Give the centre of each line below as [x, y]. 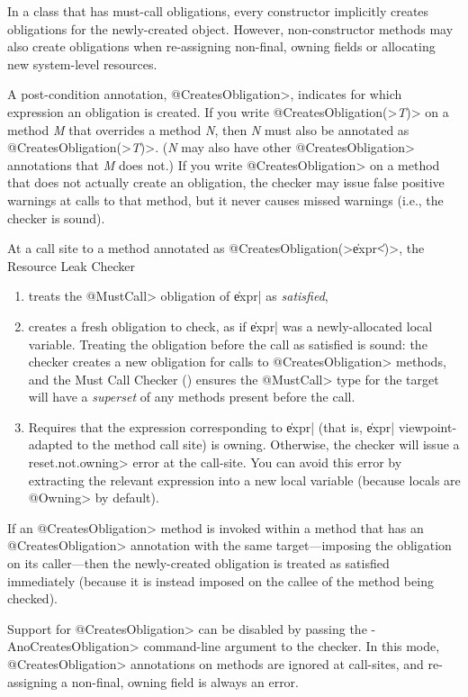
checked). [32, 598]
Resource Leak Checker [72, 265]
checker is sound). [56, 217]
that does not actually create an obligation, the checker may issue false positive [226, 182]
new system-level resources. [82, 63]
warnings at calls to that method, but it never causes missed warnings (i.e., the [225, 199]
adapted [50, 444]
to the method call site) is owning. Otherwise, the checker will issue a [268, 444]
